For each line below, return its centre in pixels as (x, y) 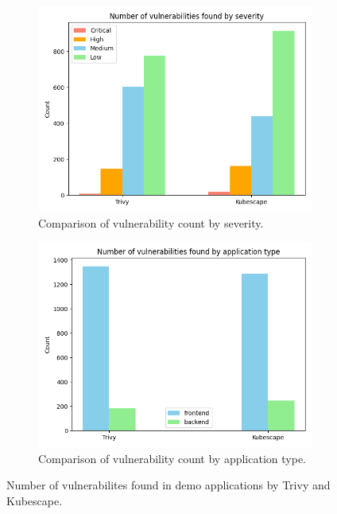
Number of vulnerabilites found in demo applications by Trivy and (168, 485)
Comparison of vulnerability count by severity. (151, 222)
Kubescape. (35, 500)
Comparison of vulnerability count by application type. (172, 458)
